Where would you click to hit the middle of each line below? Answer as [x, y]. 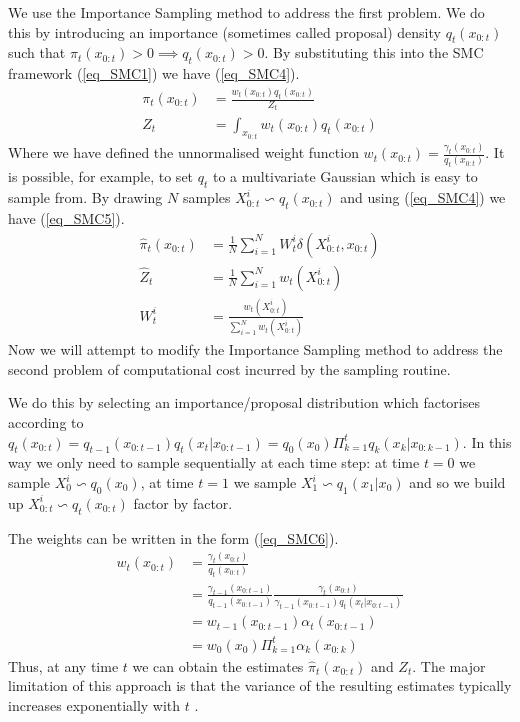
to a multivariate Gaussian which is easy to [345, 176]
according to [46, 422]
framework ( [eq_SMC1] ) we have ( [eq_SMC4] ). [154, 73]
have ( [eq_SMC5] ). [66, 217]
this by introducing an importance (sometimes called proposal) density [224, 31]
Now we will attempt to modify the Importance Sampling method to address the [255, 349]
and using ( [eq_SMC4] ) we [423, 197]
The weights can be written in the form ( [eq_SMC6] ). [173, 537]
